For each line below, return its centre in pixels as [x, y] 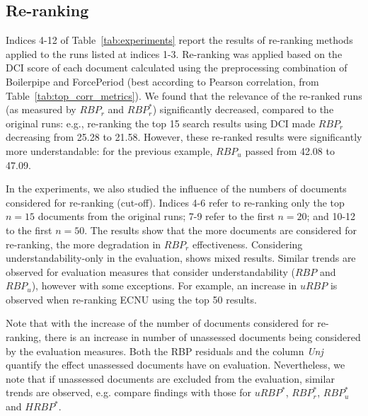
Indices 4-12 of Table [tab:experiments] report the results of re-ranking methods [179, 40]
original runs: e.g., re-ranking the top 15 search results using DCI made [161, 123]
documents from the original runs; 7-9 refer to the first [156, 216]
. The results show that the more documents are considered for [220, 230]
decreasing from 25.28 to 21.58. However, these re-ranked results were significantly [184, 137]
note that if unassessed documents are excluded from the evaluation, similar [170, 378]
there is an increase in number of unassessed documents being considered [202, 337]
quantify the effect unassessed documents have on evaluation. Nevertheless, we [176, 365]
